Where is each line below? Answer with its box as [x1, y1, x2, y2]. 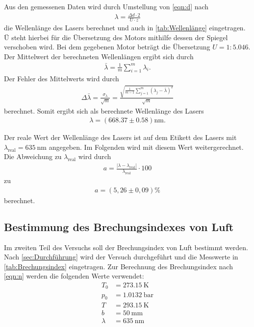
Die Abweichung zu [4, 151, 62, 162]
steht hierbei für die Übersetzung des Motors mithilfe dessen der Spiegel [11, 32, 228, 42]
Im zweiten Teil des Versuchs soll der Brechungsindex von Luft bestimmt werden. [4, 242, 248, 252]
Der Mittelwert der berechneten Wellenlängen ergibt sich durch [4, 51, 194, 61]
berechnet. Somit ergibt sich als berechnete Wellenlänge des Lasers [4, 105, 204, 116]
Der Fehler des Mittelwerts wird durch [4, 73, 119, 84]
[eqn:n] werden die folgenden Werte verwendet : [4, 271, 144, 281]
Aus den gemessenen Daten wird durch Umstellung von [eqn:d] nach [4, 1, 209, 11]
